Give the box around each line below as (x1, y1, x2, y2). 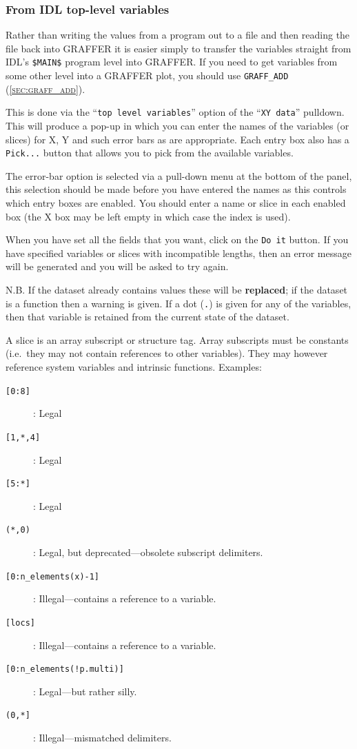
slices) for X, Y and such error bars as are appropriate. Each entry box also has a (6, 132, 349, 146)
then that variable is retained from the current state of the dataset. (6, 309, 289, 324)
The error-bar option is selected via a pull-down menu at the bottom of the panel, (6, 168, 352, 183)
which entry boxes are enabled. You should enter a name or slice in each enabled (6, 196, 346, 209)
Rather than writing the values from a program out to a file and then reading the (6, 28, 350, 42)
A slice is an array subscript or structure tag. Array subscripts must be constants (6, 332, 349, 347)
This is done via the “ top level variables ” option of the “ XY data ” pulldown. (6, 105, 345, 119)
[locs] (6, 617, 35, 628)
